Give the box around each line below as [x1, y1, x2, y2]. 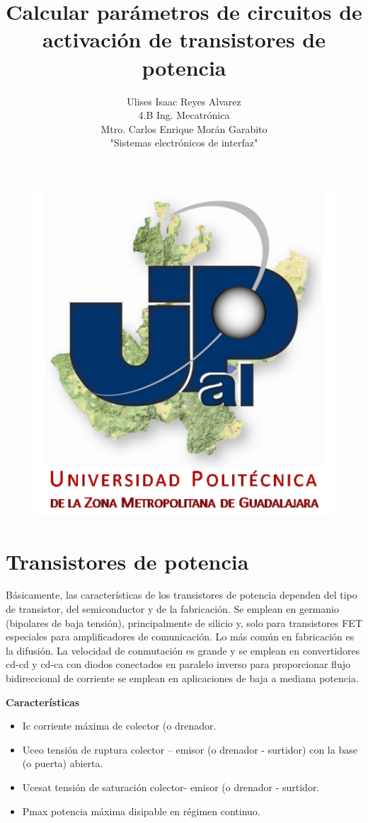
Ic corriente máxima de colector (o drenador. [22, 718, 217, 733]
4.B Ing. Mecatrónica [138, 108, 230, 122]
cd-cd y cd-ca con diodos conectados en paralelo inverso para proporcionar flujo [6, 657, 350, 672]
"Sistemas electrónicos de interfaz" [110, 135, 258, 150]
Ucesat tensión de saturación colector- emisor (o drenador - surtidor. [22, 779, 320, 794]
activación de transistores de [42, 25, 326, 54]
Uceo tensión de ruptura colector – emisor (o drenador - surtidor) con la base [22, 742, 357, 756]
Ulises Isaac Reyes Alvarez [127, 93, 241, 108]
